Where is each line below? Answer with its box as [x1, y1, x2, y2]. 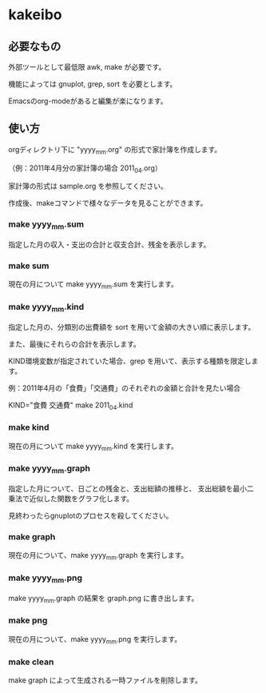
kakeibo [8, 6, 62, 24]
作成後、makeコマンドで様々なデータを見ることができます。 [8, 198, 208, 208]
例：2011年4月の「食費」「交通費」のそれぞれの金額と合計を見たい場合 [8, 383, 241, 393]
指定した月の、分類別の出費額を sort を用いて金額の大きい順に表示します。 [8, 322, 256, 331]
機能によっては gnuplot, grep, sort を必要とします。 [8, 79, 177, 89]
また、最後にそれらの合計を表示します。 [8, 338, 141, 349]
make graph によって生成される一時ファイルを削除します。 [8, 675, 202, 685]
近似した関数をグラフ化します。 [29, 494, 134, 503]
